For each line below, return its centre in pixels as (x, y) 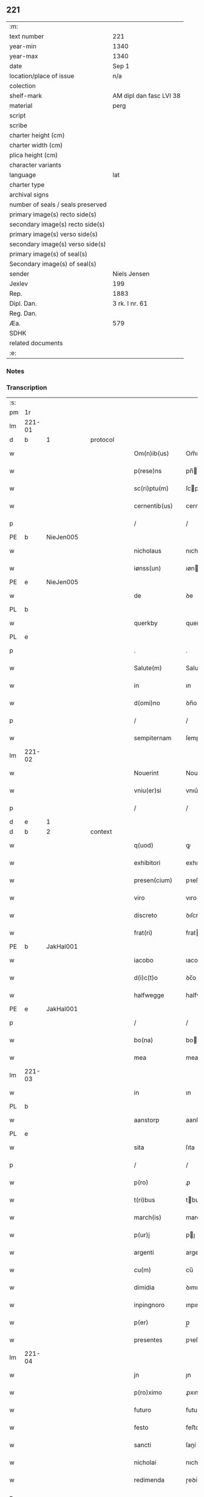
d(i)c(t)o (146, 978)
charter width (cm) (36, 145)
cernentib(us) (153, 506)
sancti (143, 1445)
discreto (146, 916)
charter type (27, 184)
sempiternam (153, 738)
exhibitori (147, 863)
